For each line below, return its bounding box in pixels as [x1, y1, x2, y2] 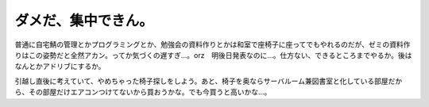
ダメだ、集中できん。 [14, 12, 154, 29]
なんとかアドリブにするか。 [14, 62, 106, 71]
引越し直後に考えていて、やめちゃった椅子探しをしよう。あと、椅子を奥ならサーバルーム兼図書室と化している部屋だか [14, 76, 403, 86]
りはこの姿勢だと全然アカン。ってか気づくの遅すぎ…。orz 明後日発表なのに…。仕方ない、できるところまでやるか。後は [14, 50, 412, 59]
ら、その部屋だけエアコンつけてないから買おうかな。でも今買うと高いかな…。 [14, 87, 272, 97]
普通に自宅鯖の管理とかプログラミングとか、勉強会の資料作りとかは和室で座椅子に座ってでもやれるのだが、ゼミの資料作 [14, 40, 411, 49]
